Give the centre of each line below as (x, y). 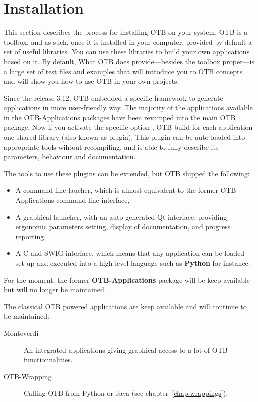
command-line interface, (93, 200)
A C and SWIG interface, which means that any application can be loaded (130, 253)
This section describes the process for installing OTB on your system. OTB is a (126, 32)
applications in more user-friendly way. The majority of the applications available (128, 108)
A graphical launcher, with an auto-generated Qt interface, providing (121, 217)
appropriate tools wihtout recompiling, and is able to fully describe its (111, 147)
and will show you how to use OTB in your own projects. (92, 81)
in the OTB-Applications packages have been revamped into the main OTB (120, 117)
